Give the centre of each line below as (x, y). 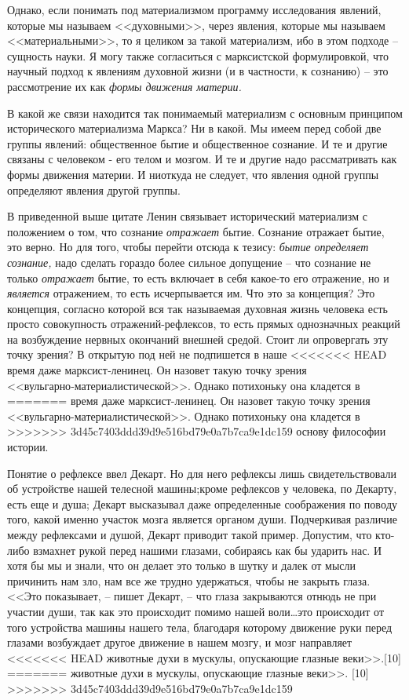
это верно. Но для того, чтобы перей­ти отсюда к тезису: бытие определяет (188, 247)
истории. (28, 447)
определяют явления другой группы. (94, 190)
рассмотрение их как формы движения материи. (124, 86)
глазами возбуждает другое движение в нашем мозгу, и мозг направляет (180, 642)
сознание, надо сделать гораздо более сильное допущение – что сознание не (189, 262)
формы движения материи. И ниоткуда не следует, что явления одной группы (193, 174)
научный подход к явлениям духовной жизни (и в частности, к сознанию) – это (198, 71)
